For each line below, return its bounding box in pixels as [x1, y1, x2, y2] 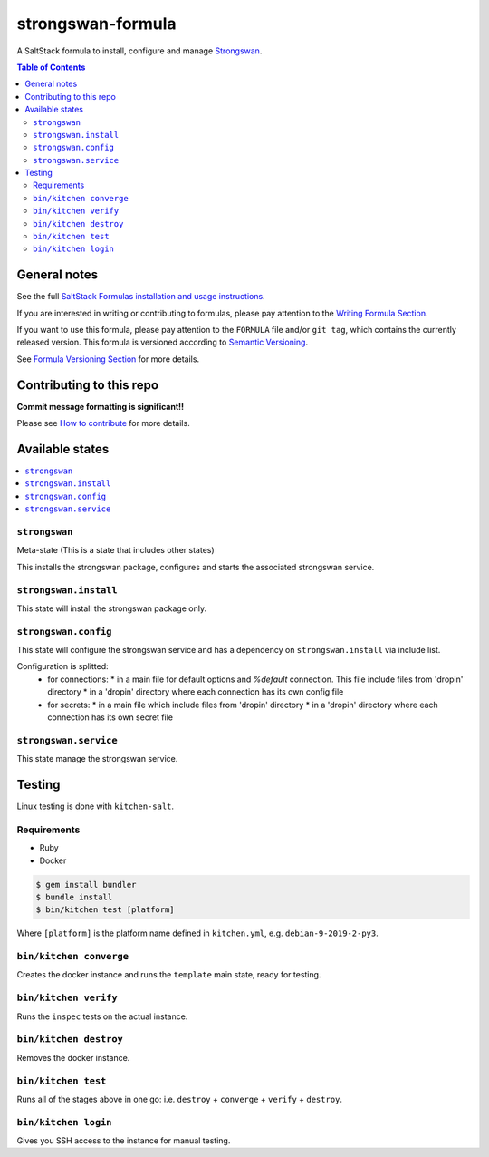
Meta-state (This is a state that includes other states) [16, 545, 215, 556]
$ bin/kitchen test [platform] [35, 905, 176, 915]
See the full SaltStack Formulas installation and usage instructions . [16, 291, 266, 302]
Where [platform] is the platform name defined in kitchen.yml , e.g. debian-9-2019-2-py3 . [16, 928, 379, 938]
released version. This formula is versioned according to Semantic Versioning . [16, 336, 308, 348]
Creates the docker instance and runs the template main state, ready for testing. [16, 969, 321, 980]
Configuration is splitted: [16, 661, 109, 672]
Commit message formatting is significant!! [16, 401, 185, 412]
